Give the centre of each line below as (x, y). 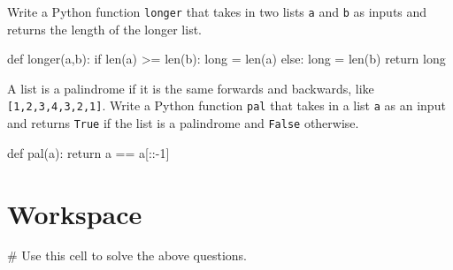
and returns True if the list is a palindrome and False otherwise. (183, 123)
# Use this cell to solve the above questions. (127, 255)
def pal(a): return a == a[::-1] (88, 152)
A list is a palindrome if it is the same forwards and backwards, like (191, 88)
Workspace (75, 213)
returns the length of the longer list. (105, 29)
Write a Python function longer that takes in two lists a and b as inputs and (217, 11)
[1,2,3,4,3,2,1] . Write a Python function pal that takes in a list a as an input (226, 105)
